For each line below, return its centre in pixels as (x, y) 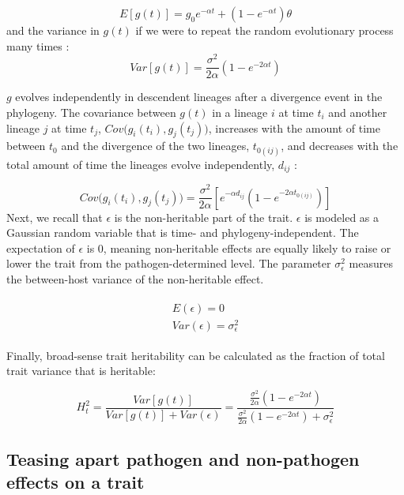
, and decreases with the (340, 146)
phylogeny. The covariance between (91, 112)
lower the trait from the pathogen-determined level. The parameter (169, 263)
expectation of (41, 247)
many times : (38, 45)
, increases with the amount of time (294, 127)
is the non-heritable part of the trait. (204, 217)
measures (371, 263)
